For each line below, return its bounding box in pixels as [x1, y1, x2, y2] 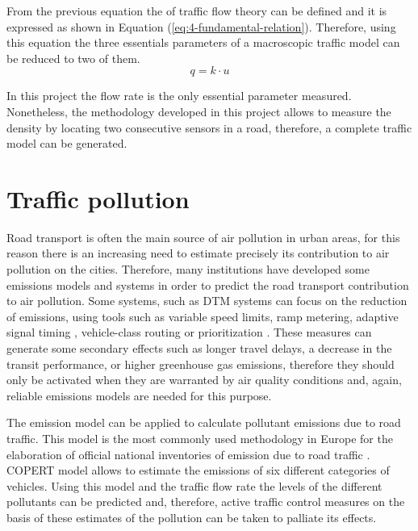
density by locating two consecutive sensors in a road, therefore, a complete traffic [6, 119, 412, 136]
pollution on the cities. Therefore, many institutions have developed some [6, 261, 370, 278]
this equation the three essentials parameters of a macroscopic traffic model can [6, 34, 400, 51]
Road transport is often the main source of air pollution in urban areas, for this [6, 228, 400, 245]
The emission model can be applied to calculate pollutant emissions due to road [6, 414, 401, 431]
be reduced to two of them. [6, 49, 140, 66]
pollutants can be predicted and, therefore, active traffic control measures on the [6, 493, 405, 510]
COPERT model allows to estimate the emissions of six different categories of [6, 462, 390, 479]
